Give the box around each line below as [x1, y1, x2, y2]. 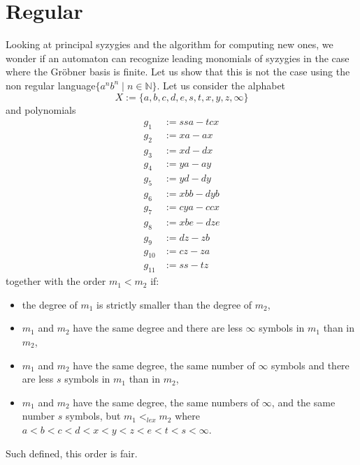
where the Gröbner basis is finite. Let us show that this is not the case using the [6, 64, 350, 79]
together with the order [6, 274, 106, 288]
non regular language [6, 77, 96, 92]
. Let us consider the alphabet [157, 77, 286, 92]
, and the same [271, 394, 336, 409]
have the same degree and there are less [73, 320, 243, 335]
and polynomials [6, 102, 76, 117]
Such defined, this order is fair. [6, 445, 138, 460]
